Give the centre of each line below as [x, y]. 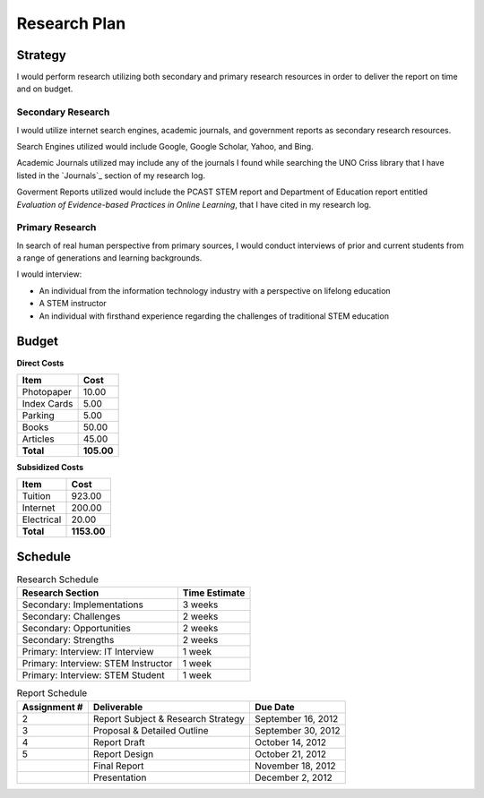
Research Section [60, 593]
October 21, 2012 [290, 754]
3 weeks [200, 605]
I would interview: [49, 274]
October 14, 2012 [290, 742]
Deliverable [118, 707]
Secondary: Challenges [71, 616]
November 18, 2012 [295, 766]
